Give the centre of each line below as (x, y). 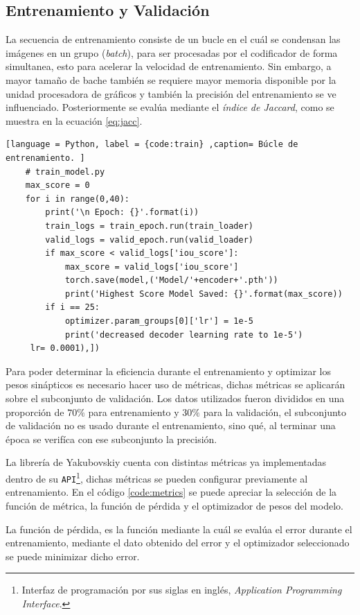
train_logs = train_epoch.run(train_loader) (149, 226)
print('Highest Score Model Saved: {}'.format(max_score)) (204, 294)
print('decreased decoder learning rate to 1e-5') (184, 335)
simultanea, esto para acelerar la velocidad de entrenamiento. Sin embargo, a (169, 66)
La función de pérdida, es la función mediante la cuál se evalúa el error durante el (179, 529)
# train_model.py (65, 172)
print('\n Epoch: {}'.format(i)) (122, 213)
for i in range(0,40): (77, 199)
